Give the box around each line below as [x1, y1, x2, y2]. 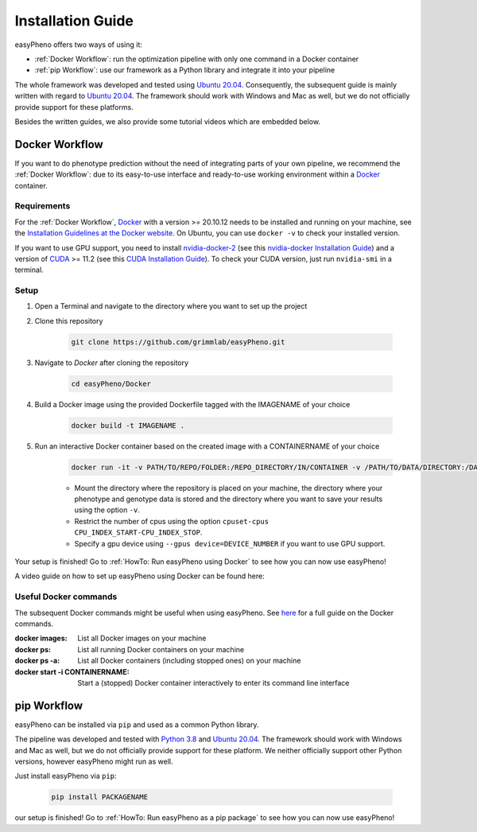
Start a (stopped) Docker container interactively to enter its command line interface [77, 678, 350, 687]
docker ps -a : [14, 656, 60, 666]
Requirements [14, 200, 71, 212]
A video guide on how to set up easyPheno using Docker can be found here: [14, 571, 266, 581]
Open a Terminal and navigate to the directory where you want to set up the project [34, 301, 308, 311]
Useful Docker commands [14, 591, 118, 602]
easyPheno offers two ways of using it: [14, 40, 143, 49]
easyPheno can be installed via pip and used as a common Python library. [14, 720, 259, 729]
